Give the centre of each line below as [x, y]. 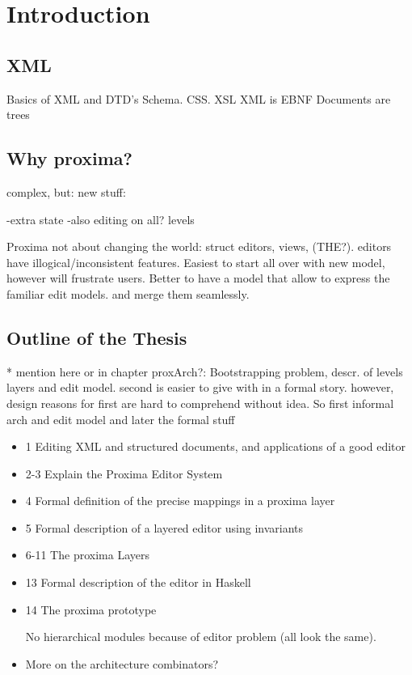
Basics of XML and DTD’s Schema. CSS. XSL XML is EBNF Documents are [199, 98]
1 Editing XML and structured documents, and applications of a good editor [215, 446]
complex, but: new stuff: [66, 191]
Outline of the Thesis [97, 337]
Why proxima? [69, 158]
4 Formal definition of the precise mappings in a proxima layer [180, 501]
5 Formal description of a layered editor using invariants [164, 527]
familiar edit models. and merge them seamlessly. [128, 293]
